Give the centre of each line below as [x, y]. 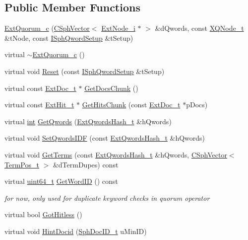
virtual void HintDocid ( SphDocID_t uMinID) [76, 231]
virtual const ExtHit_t [39, 105]
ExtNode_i [118, 28]
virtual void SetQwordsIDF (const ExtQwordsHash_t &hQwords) [105, 138]
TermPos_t [22, 164]
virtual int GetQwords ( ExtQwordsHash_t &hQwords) [88, 121]
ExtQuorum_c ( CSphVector [47, 28]
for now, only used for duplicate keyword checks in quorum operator [107, 198]
